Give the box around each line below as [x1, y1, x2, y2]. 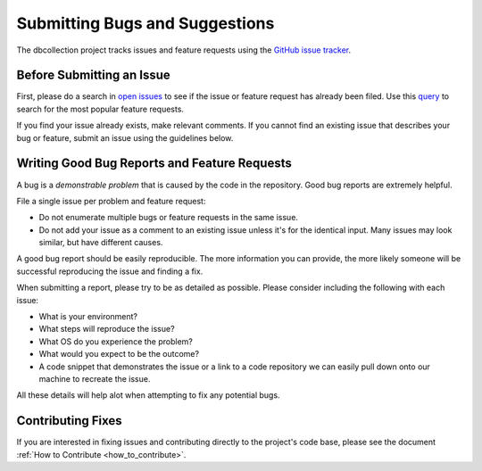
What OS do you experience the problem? [38, 335, 194, 347]
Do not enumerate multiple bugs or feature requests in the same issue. [38, 212, 299, 223]
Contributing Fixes [16, 413, 122, 428]
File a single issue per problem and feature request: [16, 195, 206, 206]
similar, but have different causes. [38, 237, 163, 248]
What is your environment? [38, 311, 138, 322]
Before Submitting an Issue [16, 68, 171, 83]
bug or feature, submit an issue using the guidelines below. [16, 132, 234, 143]
